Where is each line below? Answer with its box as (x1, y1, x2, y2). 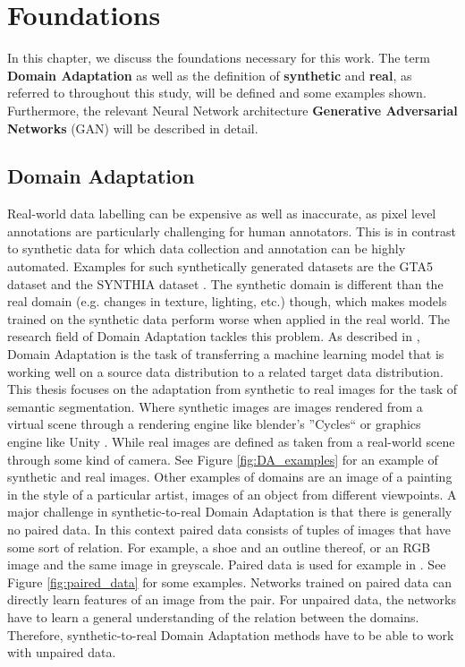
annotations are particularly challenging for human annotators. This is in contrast (7, 221, 456, 240)
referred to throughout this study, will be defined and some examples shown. (7, 83, 427, 102)
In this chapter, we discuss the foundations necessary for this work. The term (7, 48, 430, 67)
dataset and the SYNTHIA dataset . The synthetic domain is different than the (7, 274, 444, 293)
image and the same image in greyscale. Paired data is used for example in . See (7, 555, 446, 574)
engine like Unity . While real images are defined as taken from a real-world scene (7, 432, 455, 451)
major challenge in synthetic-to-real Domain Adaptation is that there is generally (7, 502, 452, 521)
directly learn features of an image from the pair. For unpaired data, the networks (7, 590, 456, 609)
